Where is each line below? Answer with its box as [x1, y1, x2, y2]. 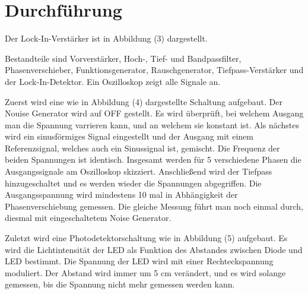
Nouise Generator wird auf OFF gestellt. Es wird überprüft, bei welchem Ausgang [5, 107, 304, 119]
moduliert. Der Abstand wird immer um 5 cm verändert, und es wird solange [5, 266, 286, 279]
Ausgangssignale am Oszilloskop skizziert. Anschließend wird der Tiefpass [5, 165, 272, 178]
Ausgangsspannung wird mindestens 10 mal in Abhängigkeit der [5, 188, 238, 201]
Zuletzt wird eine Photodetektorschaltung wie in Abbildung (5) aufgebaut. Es [5, 232, 288, 244]
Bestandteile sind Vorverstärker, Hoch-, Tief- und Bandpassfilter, [5, 52, 242, 64]
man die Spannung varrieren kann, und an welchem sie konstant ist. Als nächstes [5, 118, 300, 131]
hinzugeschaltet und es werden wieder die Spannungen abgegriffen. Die [5, 176, 262, 189]
